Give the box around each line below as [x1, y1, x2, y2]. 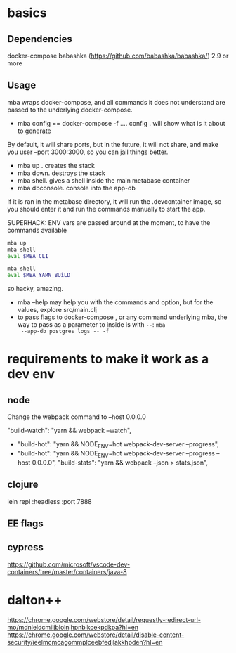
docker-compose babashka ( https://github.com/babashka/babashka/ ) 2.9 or [7, 51, 229, 60]
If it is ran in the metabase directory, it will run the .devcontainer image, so [7, 197, 222, 205]
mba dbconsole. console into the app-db [17, 183, 136, 192]
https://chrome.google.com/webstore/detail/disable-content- [7, 631, 185, 639]
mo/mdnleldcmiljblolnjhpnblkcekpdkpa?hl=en [7, 623, 139, 631]
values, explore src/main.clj [17, 306, 97, 314]
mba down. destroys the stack [17, 169, 105, 177]
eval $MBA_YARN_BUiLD [7, 272, 71, 279]
